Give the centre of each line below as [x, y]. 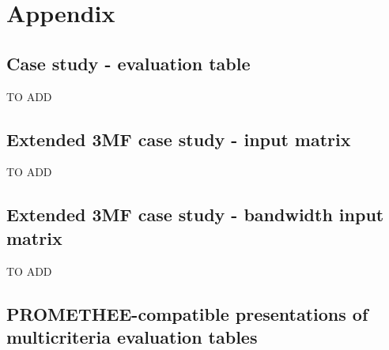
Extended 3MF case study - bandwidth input [195, 215]
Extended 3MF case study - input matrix [179, 139]
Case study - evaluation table [128, 63]
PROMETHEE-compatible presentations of [187, 313]
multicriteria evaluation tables [132, 336]
